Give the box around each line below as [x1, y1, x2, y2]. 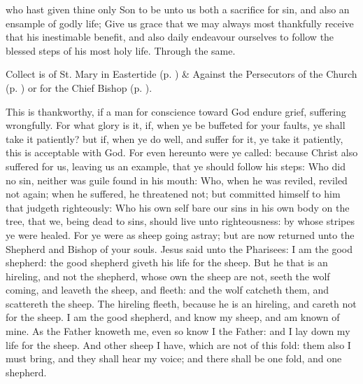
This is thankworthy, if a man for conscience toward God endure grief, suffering [6, 104, 346, 118]
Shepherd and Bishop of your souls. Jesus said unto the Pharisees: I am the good [6, 241, 353, 256]
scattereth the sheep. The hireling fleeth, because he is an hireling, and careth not [6, 296, 357, 310]
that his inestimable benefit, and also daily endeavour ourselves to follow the [6, 29, 334, 44]
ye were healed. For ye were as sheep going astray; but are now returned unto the [6, 227, 355, 242]
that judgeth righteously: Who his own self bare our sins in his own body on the [6, 200, 350, 214]
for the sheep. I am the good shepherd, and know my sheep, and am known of [6, 310, 340, 324]
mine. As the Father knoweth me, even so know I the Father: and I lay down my [6, 324, 350, 338]
